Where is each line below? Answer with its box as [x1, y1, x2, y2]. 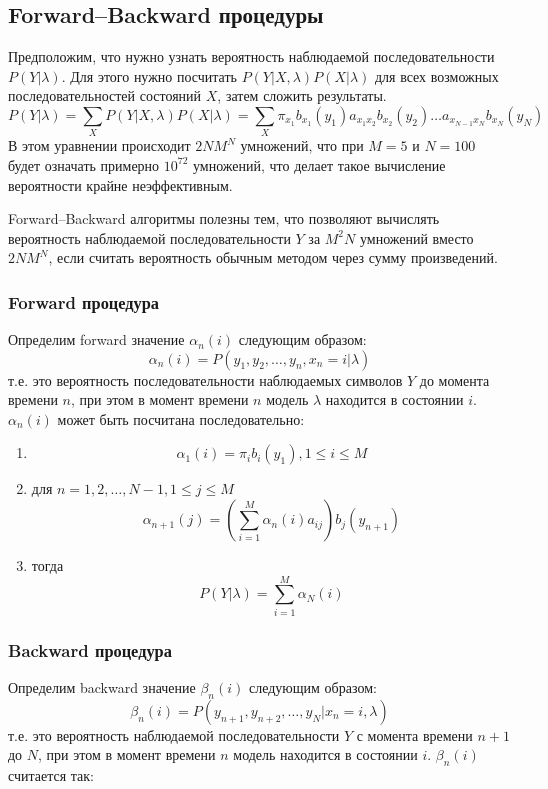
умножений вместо [359, 227, 474, 248]
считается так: [8, 765, 94, 786]
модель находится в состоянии [233, 744, 418, 765]
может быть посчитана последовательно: [57, 408, 305, 429]
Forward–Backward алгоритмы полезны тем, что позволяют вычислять [8, 208, 440, 229]
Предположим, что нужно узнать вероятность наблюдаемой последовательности [8, 46, 495, 67]
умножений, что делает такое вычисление [193, 154, 446, 175]
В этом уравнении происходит [8, 135, 191, 156]
